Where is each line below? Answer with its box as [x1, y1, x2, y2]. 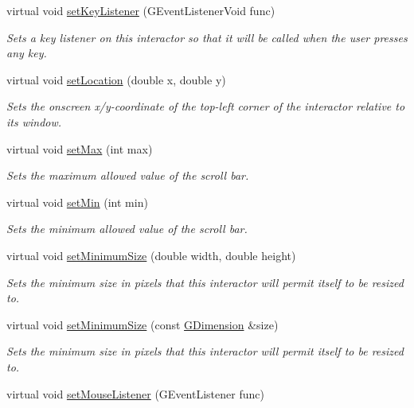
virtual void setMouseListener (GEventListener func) [6, 385, 264, 402]
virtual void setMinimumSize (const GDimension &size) [6, 316, 279, 332]
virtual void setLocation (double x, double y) [6, 71, 226, 87]
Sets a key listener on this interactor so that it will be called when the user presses [6, 29, 408, 45]
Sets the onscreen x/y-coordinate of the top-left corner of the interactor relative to [6, 98, 405, 115]
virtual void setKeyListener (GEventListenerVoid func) [6, 2, 275, 18]
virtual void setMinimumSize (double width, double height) [6, 247, 296, 263]
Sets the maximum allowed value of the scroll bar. [6, 167, 249, 184]
